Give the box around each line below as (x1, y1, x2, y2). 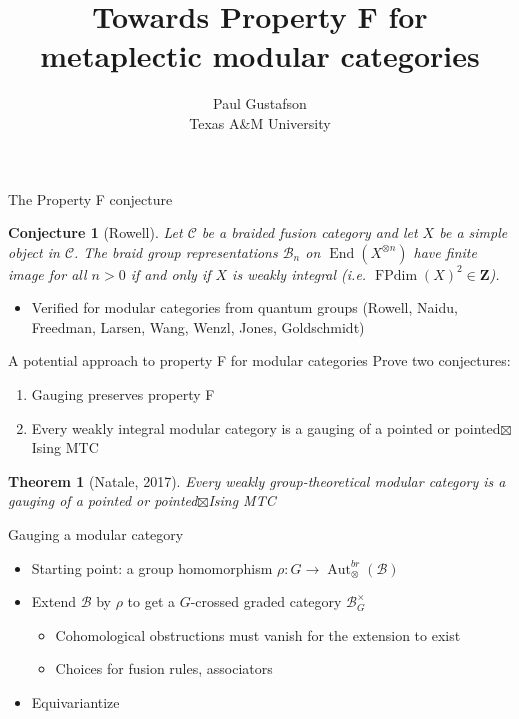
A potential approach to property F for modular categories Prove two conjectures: (8, 350, 511, 371)
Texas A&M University (189, 112, 331, 133)
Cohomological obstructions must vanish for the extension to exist (55, 624, 461, 645)
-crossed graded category (190, 591, 342, 612)
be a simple (439, 222, 508, 243)
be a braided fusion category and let (201, 222, 418, 243)
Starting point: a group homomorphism (31, 557, 273, 578)
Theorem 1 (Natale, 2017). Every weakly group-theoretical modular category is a (8, 470, 506, 491)
